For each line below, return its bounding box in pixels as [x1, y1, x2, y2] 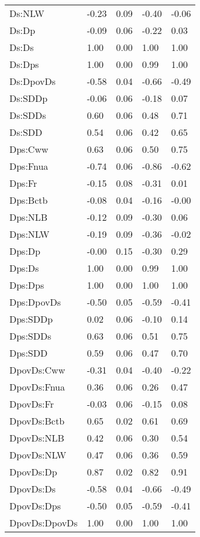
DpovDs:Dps [9, 499, 61, 512]
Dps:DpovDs [9, 295, 61, 309]
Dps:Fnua [9, 159, 49, 173]
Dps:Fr [9, 176, 37, 190]
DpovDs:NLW [9, 448, 67, 461]
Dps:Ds [9, 261, 39, 275]
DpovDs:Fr [9, 397, 54, 411]
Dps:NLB [9, 210, 48, 224]
